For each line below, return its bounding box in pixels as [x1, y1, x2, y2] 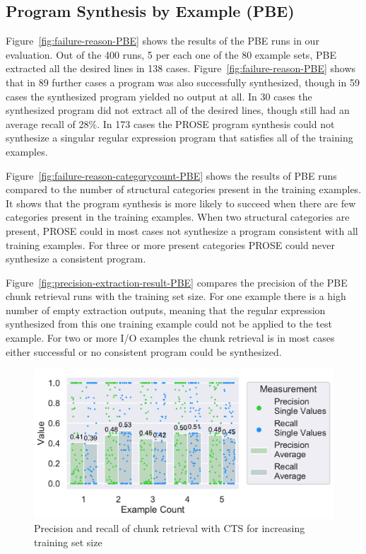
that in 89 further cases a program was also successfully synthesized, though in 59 [6, 74, 360, 89]
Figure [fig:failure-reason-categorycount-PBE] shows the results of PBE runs [6, 168, 337, 183]
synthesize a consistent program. [6, 251, 146, 266]
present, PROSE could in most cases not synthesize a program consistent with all [6, 223, 358, 238]
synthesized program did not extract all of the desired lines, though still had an [6, 103, 350, 117]
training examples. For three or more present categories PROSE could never [6, 237, 336, 252]
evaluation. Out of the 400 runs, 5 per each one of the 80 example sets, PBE [6, 47, 336, 62]
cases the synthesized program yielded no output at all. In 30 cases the [6, 88, 312, 103]
